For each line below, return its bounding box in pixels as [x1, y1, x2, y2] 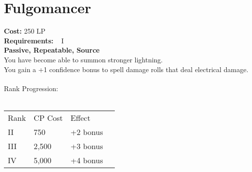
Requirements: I [4, 35, 64, 45]
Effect [70, 112, 90, 123]
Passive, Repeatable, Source [4, 45, 100, 55]
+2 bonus [70, 126, 103, 137]
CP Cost [34, 112, 63, 123]
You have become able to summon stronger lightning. [4, 54, 163, 64]
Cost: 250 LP [4, 26, 46, 36]
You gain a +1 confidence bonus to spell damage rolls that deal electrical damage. [4, 64, 249, 74]
